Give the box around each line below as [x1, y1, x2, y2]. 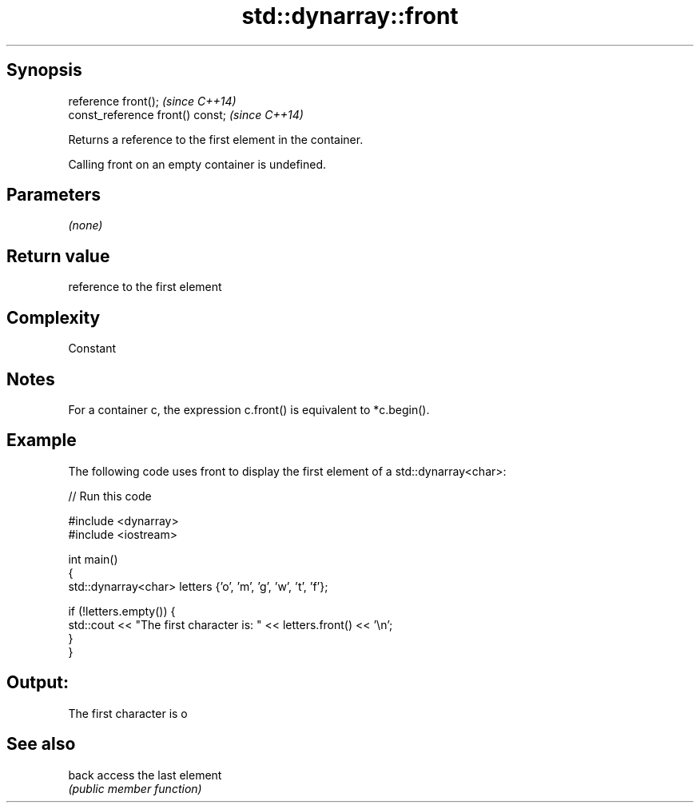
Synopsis [6, 60, 82, 81]
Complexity [6, 307, 101, 328]
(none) [68, 218, 103, 233]
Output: [6, 672, 69, 693]
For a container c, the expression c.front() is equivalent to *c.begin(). [68, 402, 430, 416]
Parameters [6, 185, 101, 205]
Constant [68, 341, 117, 356]
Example [6, 430, 77, 451]
